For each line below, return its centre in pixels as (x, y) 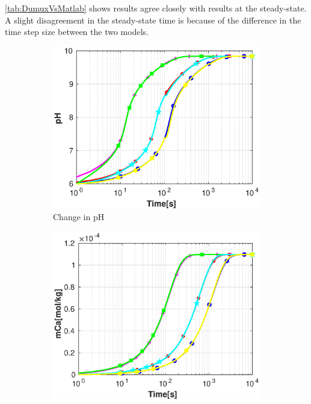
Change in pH (79, 217)
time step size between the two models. (77, 32)
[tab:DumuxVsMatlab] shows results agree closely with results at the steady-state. (156, 8)
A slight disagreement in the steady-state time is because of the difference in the (153, 20)
